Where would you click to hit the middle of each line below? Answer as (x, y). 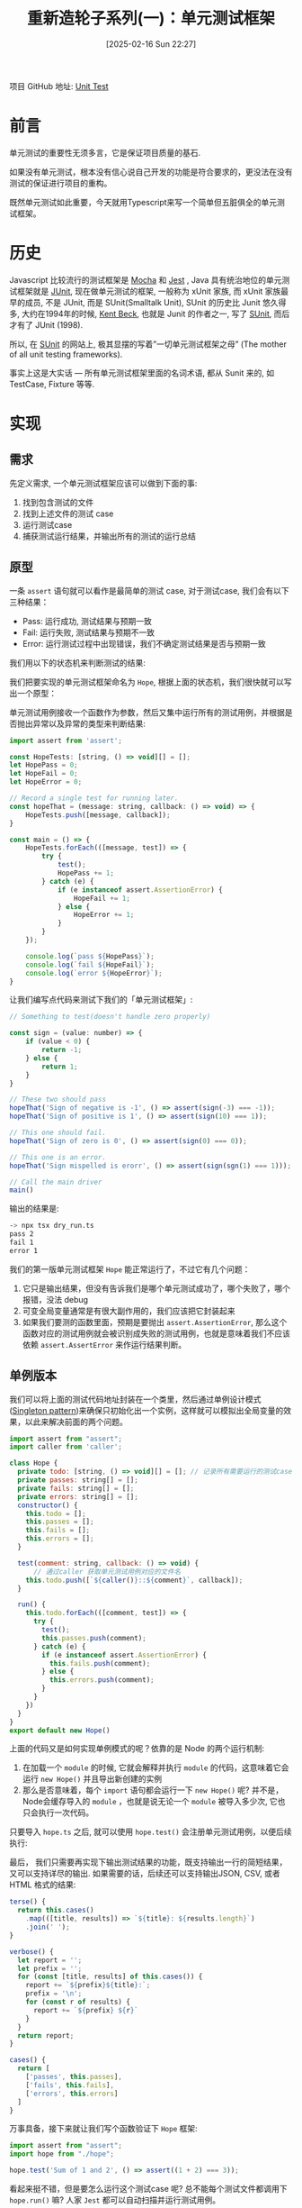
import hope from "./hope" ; (62, 2154)
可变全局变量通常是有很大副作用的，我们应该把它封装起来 (129, 1311)
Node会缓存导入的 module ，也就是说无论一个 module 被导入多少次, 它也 (154, 1802)
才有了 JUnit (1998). (46, 324)
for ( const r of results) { (78, 2002)
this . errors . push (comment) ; (102, 1680)
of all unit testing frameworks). (66, 354)
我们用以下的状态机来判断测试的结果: (78, 662)
